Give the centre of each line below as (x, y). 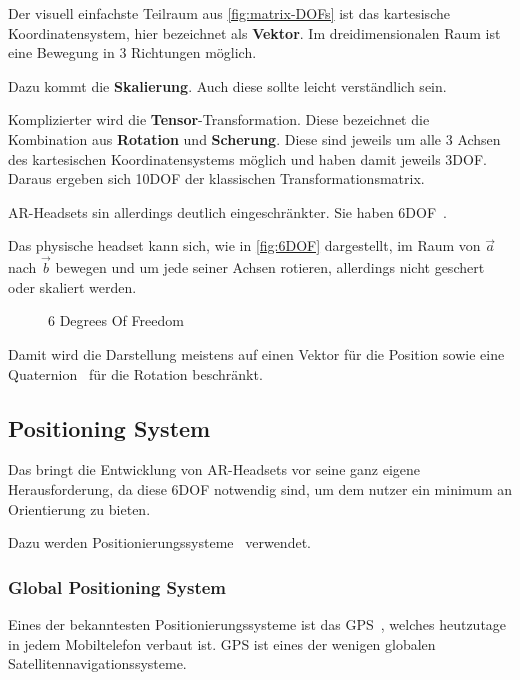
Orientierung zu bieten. (79, 508)
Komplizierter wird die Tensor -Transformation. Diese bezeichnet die (219, 119)
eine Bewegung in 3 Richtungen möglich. (132, 52)
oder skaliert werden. (72, 286)
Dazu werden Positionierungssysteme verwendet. (159, 542)
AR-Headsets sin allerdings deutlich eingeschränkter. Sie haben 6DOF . (227, 211)
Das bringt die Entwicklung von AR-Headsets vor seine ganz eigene (214, 469)
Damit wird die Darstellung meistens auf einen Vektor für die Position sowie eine (256, 353)
